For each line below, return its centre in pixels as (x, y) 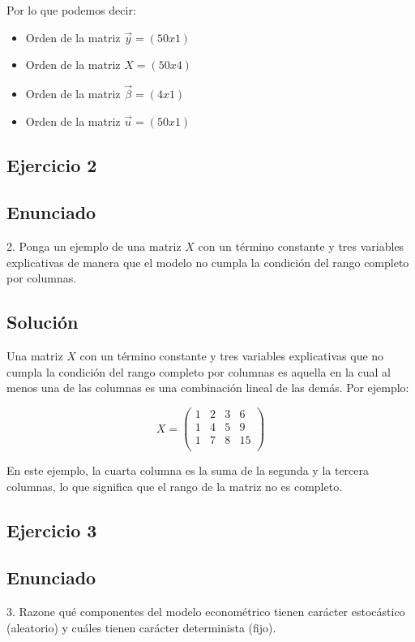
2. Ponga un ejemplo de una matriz (94, 246)
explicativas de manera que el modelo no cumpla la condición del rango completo (208, 262)
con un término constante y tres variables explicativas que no (232, 356)
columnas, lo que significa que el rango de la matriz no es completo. (175, 486)
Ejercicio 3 (52, 530)
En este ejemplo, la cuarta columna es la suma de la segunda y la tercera (188, 470)
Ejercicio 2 (52, 164)
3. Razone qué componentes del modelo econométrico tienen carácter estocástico (206, 612)
